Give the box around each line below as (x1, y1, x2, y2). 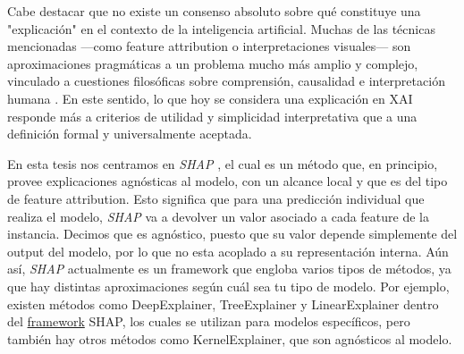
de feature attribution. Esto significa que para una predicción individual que (7, 189, 425, 207)
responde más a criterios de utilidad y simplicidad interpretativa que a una (7, 106, 418, 125)
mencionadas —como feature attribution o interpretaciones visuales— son (7, 37, 411, 55)
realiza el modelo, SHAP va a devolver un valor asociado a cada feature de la (7, 206, 429, 225)
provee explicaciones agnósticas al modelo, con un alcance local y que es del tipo (7, 172, 448, 190)
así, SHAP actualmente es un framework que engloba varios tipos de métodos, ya (7, 259, 451, 278)
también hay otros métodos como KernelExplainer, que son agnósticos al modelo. (7, 329, 452, 348)
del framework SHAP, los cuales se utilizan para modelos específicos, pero (7, 312, 410, 331)
